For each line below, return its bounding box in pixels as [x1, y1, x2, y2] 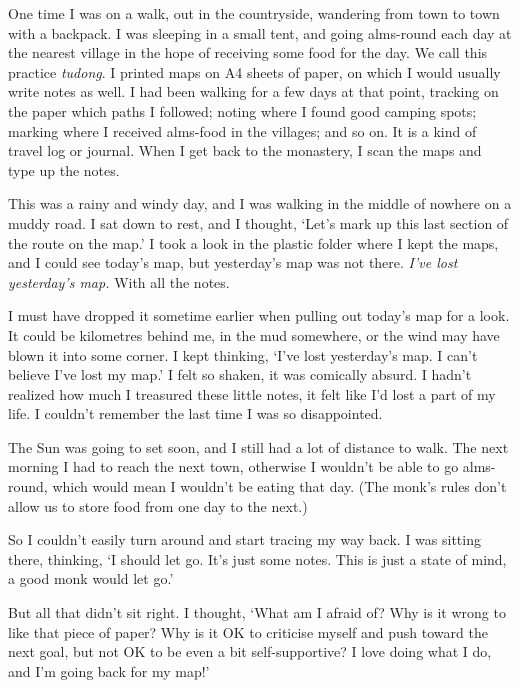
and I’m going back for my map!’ [8, 660, 210, 681]
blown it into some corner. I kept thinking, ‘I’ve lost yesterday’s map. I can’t [8, 344, 478, 365]
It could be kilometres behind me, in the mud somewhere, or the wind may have [8, 324, 500, 345]
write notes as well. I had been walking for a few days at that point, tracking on [8, 81, 499, 102]
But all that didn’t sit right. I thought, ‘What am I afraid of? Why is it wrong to [8, 602, 506, 623]
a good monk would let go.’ [8, 568, 174, 589]
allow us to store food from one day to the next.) [8, 495, 308, 516]
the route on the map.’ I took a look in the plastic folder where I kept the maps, [8, 232, 499, 253]
